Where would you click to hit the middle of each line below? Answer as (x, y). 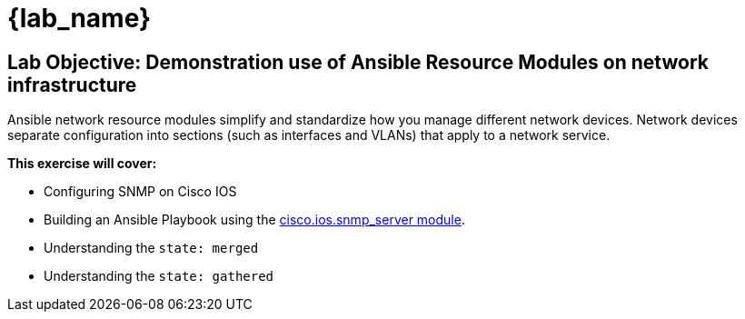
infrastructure (72, 85)
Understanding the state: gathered (159, 276)
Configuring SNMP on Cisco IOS (140, 192)
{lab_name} (79, 18)
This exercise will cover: (82, 164)
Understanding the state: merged (151, 248)
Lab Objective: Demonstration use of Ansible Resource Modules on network (358, 62)
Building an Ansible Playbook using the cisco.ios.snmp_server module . (254, 220)
